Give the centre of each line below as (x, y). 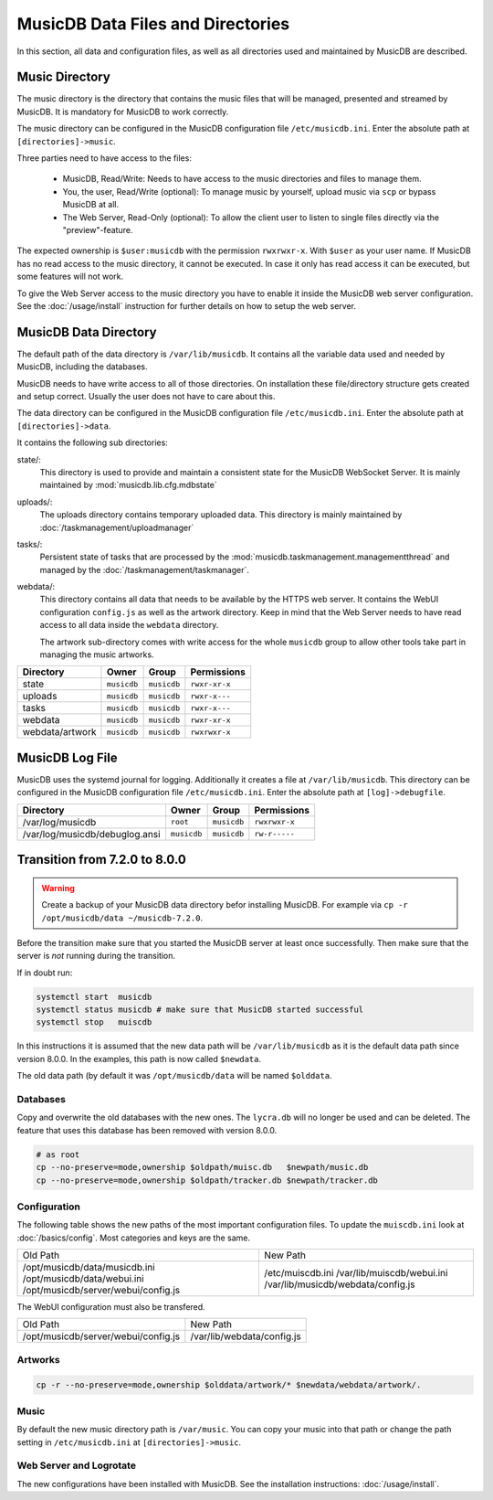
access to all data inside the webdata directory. (129, 625)
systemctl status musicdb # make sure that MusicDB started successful (200, 1010)
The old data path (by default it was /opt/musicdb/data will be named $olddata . (174, 1076)
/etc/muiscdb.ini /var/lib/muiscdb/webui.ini (356, 1273)
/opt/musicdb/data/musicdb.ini (89, 1268)
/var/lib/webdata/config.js (246, 1336)
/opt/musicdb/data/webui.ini (84, 1279)
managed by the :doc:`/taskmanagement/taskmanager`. (145, 569)
